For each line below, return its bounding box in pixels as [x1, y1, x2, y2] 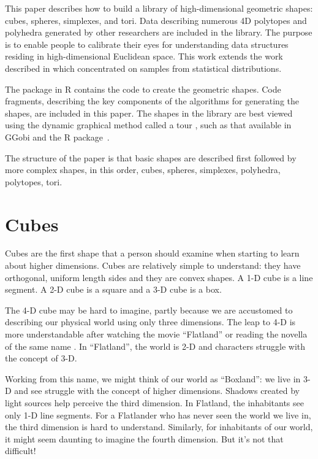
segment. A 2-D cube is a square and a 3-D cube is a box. [5, 283, 222, 296]
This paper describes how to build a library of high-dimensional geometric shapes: [5, 2, 313, 14]
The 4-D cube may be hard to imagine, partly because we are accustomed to [5, 303, 293, 316]
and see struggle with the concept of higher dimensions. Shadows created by [14, 384, 300, 397]
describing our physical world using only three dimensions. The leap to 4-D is [5, 315, 296, 328]
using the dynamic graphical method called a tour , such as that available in [5, 118, 292, 131]
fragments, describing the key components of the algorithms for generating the [5, 94, 300, 107]
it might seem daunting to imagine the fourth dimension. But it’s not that [5, 432, 284, 445]
